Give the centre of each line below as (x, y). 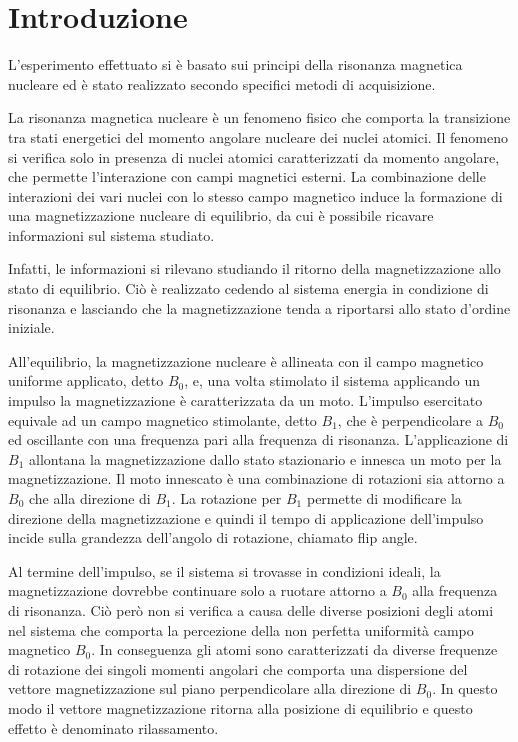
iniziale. (31, 327)
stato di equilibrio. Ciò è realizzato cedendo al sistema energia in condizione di (248, 288)
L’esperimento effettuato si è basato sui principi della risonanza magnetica (235, 64)
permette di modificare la (384, 498)
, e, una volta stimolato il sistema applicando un (332, 380)
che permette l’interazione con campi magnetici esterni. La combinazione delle (247, 176)
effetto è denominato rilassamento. (113, 727)
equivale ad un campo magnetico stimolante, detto (162, 419)
